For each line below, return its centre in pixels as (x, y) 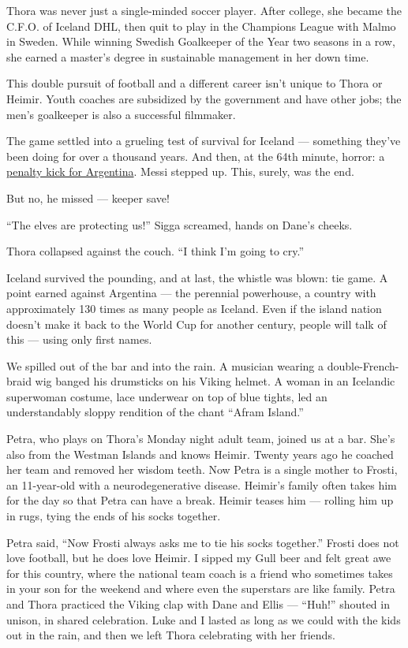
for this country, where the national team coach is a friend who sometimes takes (200, 573)
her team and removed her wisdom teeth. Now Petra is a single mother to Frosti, (202, 469)
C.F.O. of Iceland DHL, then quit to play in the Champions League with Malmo (201, 26)
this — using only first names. (79, 339)
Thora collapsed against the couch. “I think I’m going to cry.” (155, 251)
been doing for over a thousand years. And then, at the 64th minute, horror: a (196, 156)
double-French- (363, 365)
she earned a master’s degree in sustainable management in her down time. (188, 56)
